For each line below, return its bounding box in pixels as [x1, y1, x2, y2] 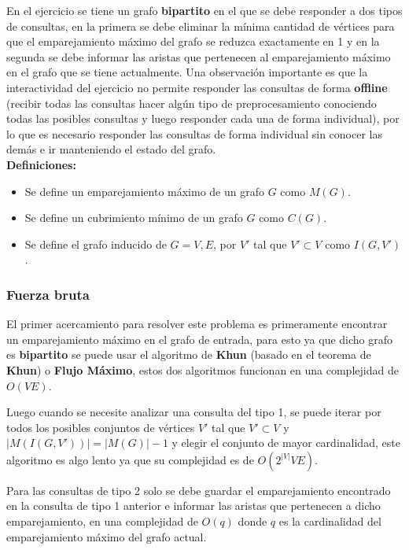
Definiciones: [6, 156, 76, 172]
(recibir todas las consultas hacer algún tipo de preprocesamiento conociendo [6, 94, 377, 111]
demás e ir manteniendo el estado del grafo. [6, 141, 216, 157]
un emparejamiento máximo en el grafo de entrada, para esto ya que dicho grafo [6, 330, 393, 347]
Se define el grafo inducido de [24, 235, 167, 252]
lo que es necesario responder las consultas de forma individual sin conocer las [6, 125, 382, 142]
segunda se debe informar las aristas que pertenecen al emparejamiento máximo [6, 48, 391, 65]
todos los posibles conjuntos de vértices [6, 419, 195, 435]
